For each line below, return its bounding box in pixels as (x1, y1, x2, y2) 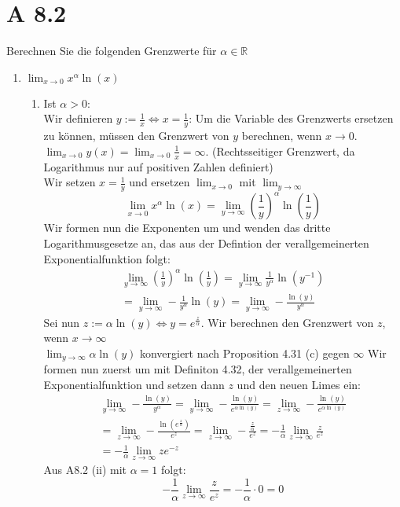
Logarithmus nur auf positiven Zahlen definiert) (43, 158, 273, 175)
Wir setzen (43, 174, 96, 190)
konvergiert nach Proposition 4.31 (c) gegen (139, 344, 350, 361)
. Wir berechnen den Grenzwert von (200, 314, 374, 330)
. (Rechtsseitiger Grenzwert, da (205, 142, 355, 159)
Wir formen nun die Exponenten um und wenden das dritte (43, 219, 331, 236)
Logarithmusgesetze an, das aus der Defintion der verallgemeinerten (43, 235, 369, 252)
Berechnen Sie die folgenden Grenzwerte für (6, 42, 217, 59)
